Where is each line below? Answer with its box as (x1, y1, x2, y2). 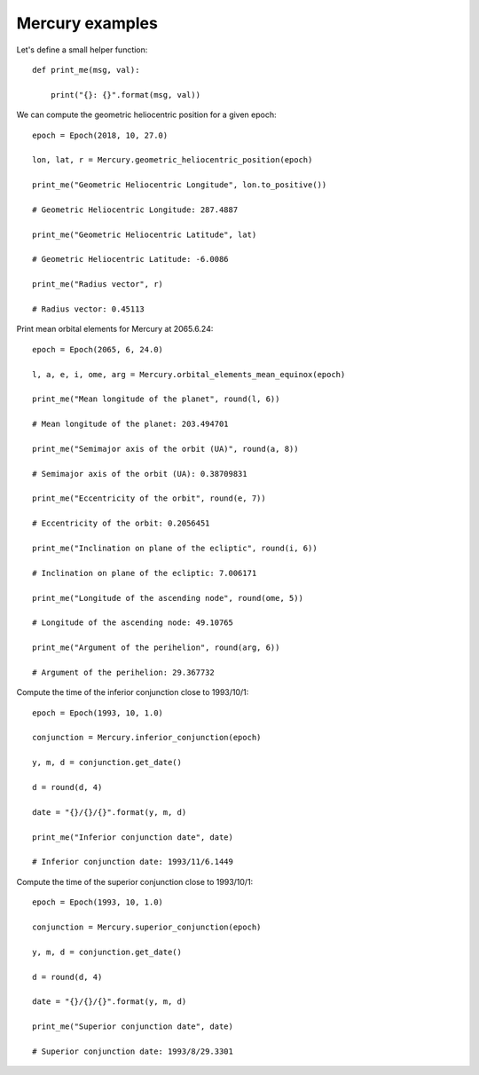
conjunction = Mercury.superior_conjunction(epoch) (32, 921, 262, 932)
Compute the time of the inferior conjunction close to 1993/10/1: (16, 687, 249, 698)
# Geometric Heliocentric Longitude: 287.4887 (32, 204, 239, 215)
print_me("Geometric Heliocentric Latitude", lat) (32, 229, 257, 240)
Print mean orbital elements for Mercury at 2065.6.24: (16, 324, 214, 335)
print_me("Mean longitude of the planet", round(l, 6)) (32, 394, 280, 404)
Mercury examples (16, 13, 159, 33)
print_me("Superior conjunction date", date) (32, 1022, 234, 1032)
